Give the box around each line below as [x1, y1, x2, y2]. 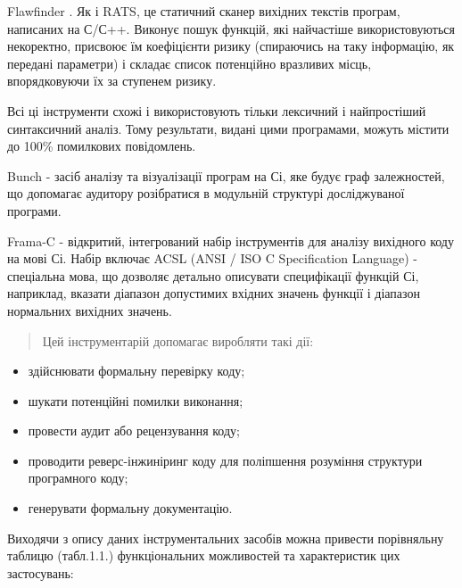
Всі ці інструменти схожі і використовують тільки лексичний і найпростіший [7, 101, 426, 120]
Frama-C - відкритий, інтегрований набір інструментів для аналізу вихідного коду [7, 231, 454, 250]
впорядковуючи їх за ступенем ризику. [7, 71, 217, 90]
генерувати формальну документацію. [28, 499, 233, 518]
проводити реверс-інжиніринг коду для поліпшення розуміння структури [28, 451, 423, 469]
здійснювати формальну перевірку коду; [28, 361, 245, 380]
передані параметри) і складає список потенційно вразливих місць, [7, 54, 372, 72]
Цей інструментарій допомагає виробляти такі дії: [42, 331, 314, 350]
